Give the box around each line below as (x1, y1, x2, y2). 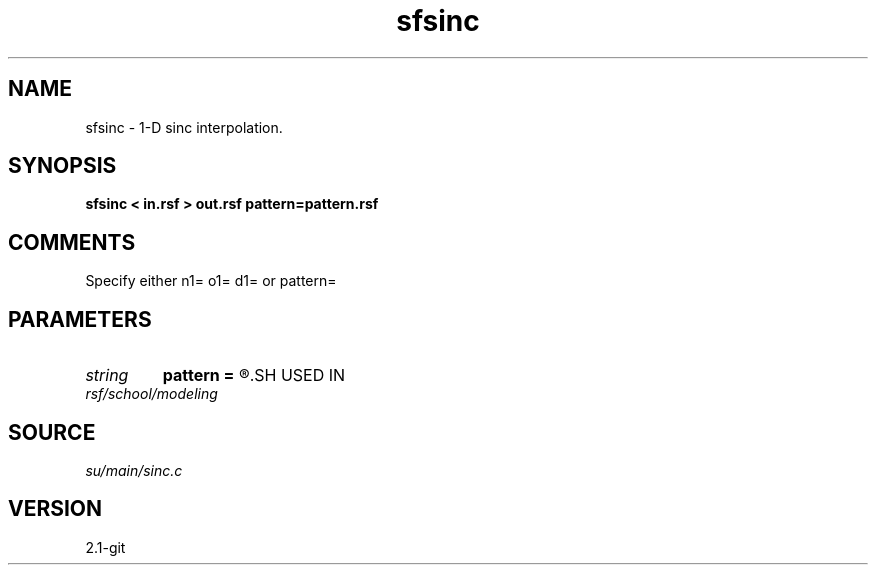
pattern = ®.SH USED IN (162, 365, 346, 386)
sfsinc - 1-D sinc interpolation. (85, 118, 283, 136)
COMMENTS (8, 229, 136, 255)
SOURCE (8, 419, 96, 445)
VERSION (8, 496, 103, 522)
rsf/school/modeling (85, 385, 218, 403)
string (85, 365, 129, 386)
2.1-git (85, 538, 126, 556)
